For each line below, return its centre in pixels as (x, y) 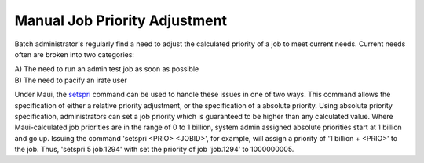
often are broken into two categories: (75, 54)
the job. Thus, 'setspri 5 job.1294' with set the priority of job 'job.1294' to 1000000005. (154, 150)
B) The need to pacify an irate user (71, 80)
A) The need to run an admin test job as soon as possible (107, 69)
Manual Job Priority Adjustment (121, 20)
